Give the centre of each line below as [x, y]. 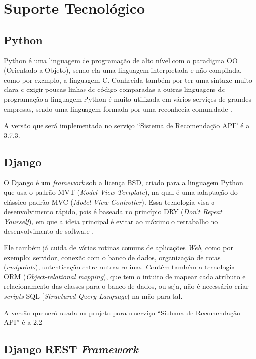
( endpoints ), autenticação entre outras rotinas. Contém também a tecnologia [120, 267]
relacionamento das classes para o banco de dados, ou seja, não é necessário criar [126, 286]
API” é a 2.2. [24, 322]
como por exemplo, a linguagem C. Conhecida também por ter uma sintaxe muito [128, 79]
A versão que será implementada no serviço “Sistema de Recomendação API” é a [127, 125]
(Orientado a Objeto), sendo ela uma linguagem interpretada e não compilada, [123, 70]
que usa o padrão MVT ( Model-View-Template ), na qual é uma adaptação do [121, 192]
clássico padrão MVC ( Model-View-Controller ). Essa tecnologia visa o [109, 202]
